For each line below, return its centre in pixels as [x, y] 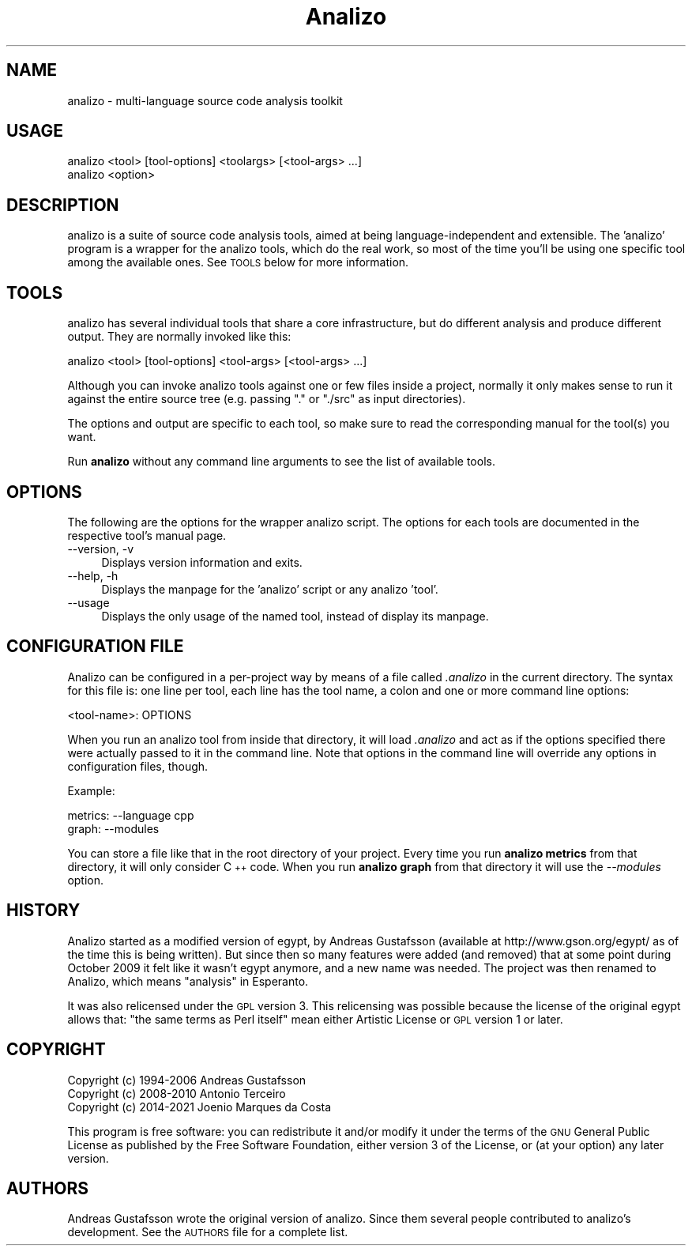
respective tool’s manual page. [147, 535]
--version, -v [101, 549]
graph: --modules [113, 828]
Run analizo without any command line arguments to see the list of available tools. [281, 462]
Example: [91, 790]
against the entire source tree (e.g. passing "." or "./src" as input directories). [267, 399]
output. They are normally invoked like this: [179, 337]
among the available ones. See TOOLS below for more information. [238, 262]
